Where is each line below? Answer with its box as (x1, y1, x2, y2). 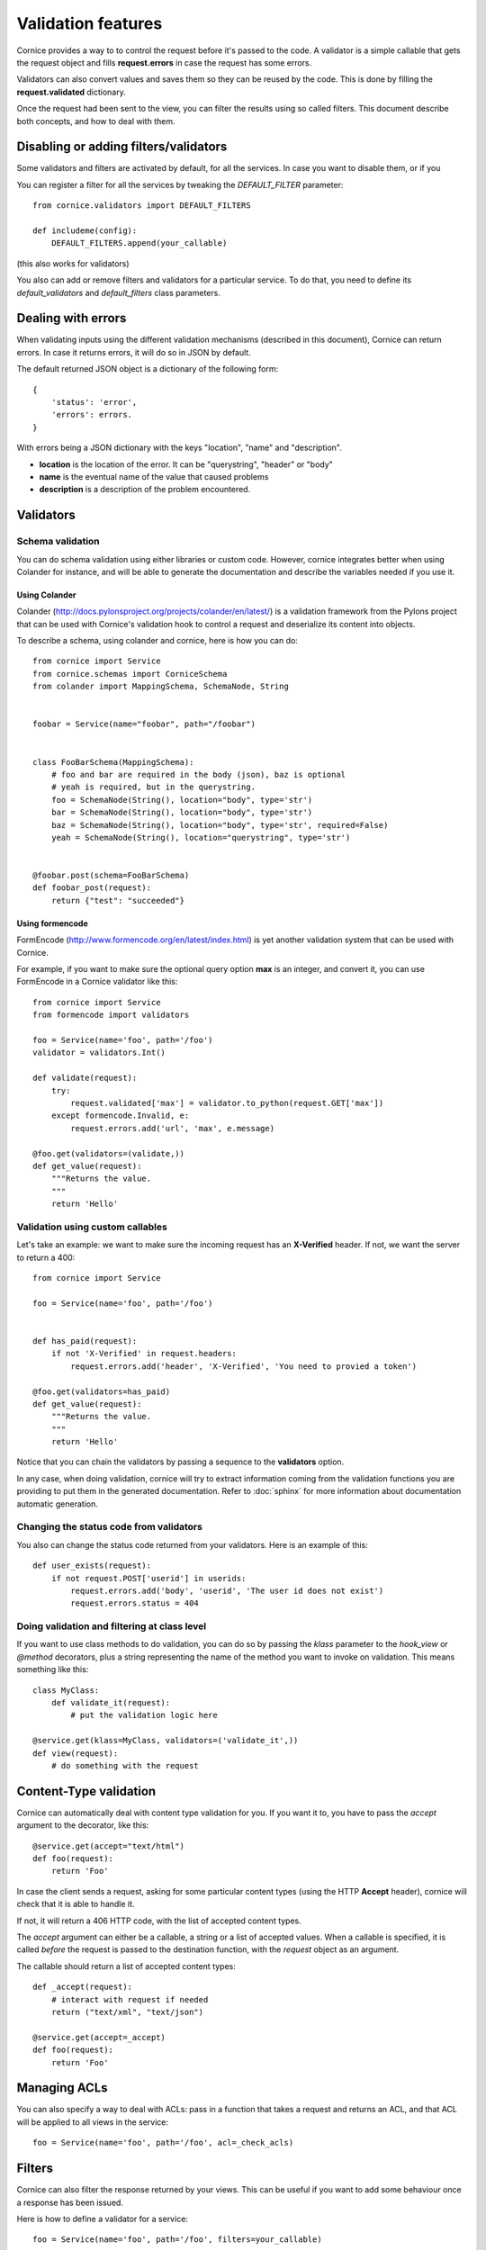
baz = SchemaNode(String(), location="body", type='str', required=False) (50, 820, 389, 830)
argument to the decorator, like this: (16, 1820, 149, 1831)
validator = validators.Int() (32, 1048, 166, 1057)
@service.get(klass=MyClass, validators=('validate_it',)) (32, 1735, 299, 1746)
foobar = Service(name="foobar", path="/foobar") (32, 719, 256, 729)
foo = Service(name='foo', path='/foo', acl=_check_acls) (32, 2137, 294, 2148)
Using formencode (16, 918, 89, 929)
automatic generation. (16, 1498, 98, 1509)
